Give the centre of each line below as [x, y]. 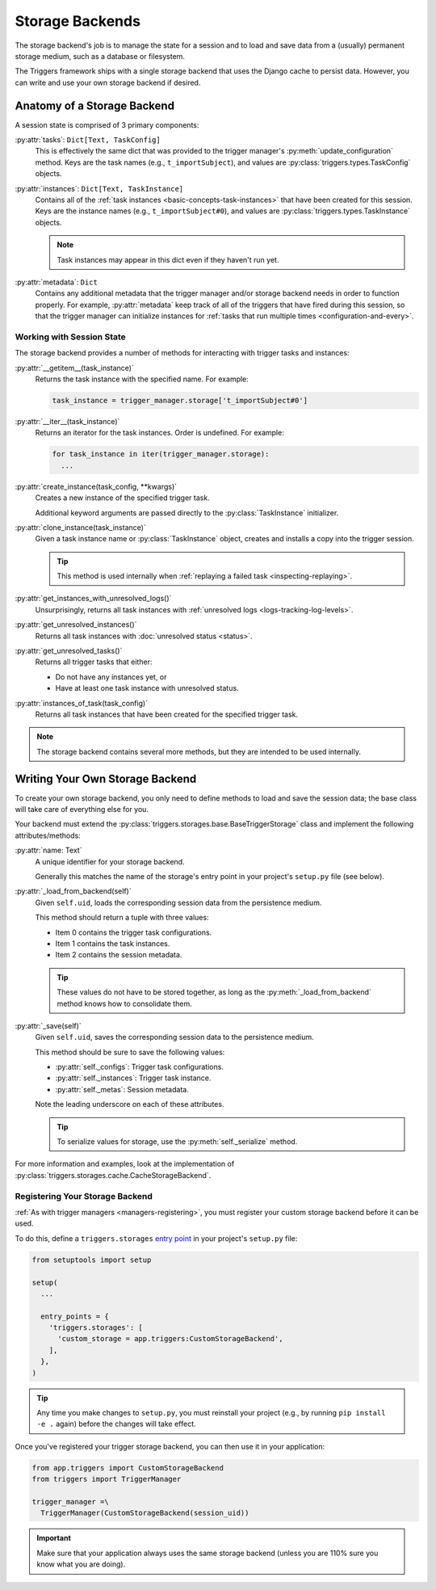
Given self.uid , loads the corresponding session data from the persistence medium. [178, 902]
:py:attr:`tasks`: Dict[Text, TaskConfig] [88, 140]
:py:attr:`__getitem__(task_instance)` [75, 368]
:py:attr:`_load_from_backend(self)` [73, 891]
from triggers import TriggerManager [107, 1479]
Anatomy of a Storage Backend [95, 105]
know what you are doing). [81, 1564]
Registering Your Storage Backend [84, 1196]
